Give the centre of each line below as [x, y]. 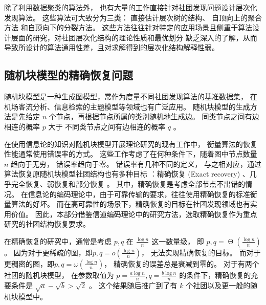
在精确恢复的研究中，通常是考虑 [58, 241]
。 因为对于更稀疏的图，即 [48, 252]
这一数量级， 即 [178, 241]
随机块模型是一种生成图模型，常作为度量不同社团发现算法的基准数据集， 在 [131, 96]
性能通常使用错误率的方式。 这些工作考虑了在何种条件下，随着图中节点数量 [131, 154]
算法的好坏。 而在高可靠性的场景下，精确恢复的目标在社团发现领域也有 [130, 204]
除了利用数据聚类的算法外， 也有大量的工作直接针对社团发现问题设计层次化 [131, 7]
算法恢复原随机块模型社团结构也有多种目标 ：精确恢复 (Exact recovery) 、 [127, 174]
